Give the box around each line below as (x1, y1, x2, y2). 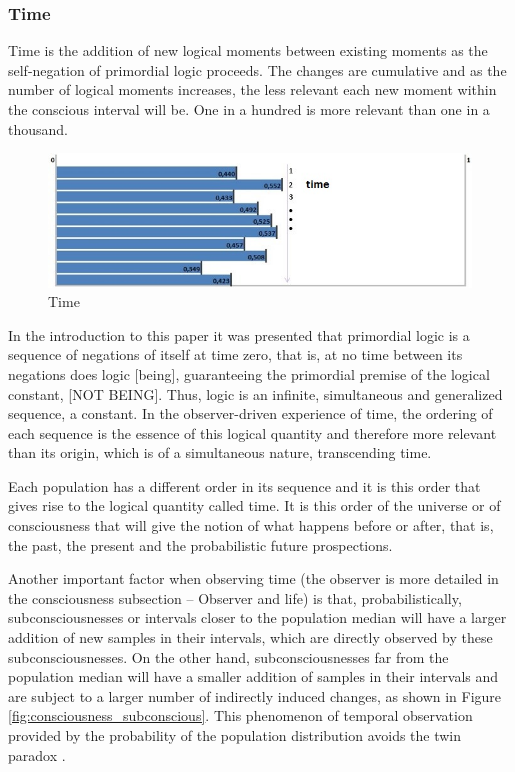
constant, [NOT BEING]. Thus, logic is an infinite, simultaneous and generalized (8, 383, 503, 404)
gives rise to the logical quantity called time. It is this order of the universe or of (8, 495, 501, 516)
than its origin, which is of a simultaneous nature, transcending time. (8, 442, 432, 463)
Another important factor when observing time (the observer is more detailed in (8, 568, 499, 589)
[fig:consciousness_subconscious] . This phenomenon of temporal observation (8, 705, 473, 726)
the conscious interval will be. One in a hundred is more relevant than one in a (8, 99, 490, 119)
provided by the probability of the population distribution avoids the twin (8, 725, 462, 746)
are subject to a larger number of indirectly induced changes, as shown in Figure (8, 685, 502, 706)
